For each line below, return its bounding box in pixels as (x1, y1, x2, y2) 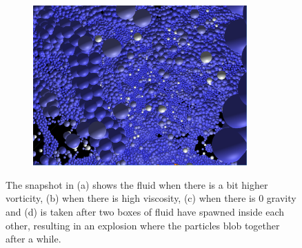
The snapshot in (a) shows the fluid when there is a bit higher (6, 177, 268, 192)
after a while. (6, 231, 61, 246)
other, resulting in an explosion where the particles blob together (6, 218, 280, 232)
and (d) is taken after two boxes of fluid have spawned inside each (6, 204, 284, 218)
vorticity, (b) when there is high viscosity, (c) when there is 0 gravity (6, 191, 296, 205)
